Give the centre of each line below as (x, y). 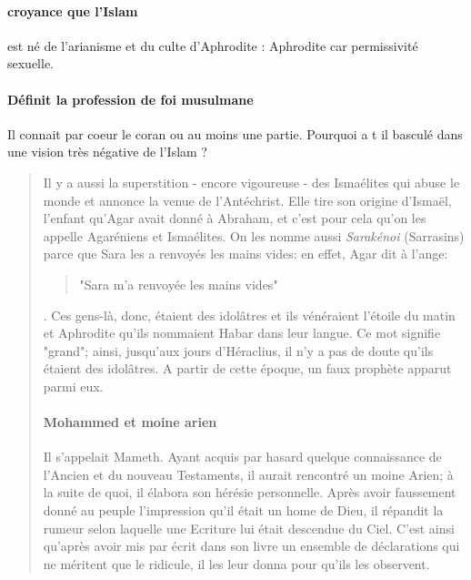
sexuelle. (31, 63)
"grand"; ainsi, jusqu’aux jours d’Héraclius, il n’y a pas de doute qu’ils (238, 350)
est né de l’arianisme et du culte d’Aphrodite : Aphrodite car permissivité (213, 45)
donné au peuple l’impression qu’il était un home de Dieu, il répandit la (243, 510)
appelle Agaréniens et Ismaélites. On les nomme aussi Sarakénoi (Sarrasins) (254, 235)
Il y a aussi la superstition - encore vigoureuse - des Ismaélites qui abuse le (251, 182)
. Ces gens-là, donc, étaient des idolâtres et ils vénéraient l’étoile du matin (249, 315)
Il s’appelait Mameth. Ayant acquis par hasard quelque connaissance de (242, 457)
